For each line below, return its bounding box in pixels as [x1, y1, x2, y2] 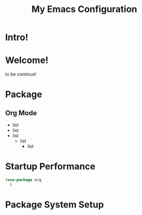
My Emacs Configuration [31, 4, 137, 15]
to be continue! [5, 71, 37, 77]
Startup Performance [5, 161, 96, 172]
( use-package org [5, 177, 42, 182]
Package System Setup [5, 199, 104, 210]
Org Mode [5, 109, 37, 117]
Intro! [5, 32, 29, 43]
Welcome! [5, 55, 49, 66]
